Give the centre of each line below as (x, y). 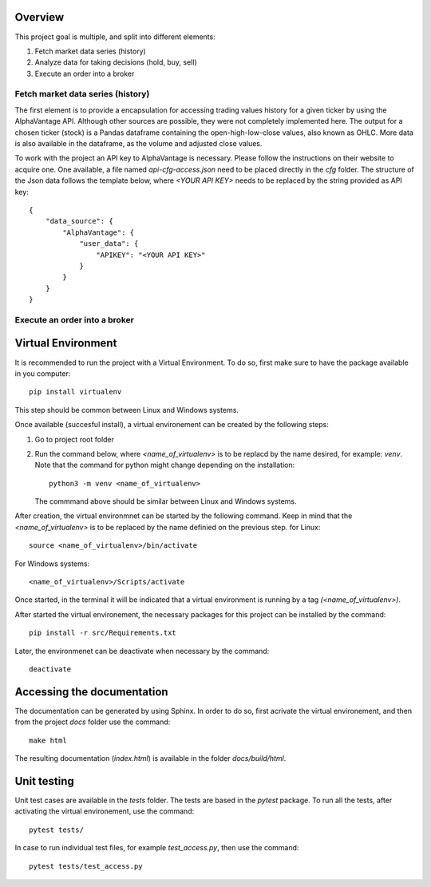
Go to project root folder (75, 439)
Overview (40, 17)
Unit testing (45, 781)
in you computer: (43, 373)
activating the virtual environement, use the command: (105, 811)
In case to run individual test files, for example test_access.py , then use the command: (157, 848)
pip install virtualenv (75, 392)
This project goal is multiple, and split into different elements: (115, 37)
